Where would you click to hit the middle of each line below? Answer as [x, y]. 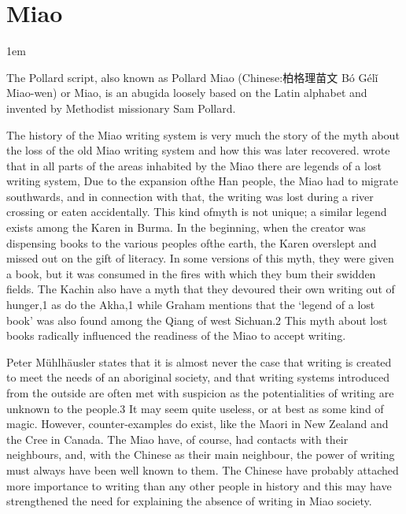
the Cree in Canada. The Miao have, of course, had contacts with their [177, 439]
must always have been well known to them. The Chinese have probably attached [203, 469]
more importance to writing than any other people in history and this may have [199, 485]
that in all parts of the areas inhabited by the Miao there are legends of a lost [194, 165]
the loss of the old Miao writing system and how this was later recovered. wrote [198, 150]
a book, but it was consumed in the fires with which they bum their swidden [191, 273]
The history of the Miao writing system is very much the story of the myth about [203, 134]
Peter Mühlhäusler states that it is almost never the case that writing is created [199, 361]
